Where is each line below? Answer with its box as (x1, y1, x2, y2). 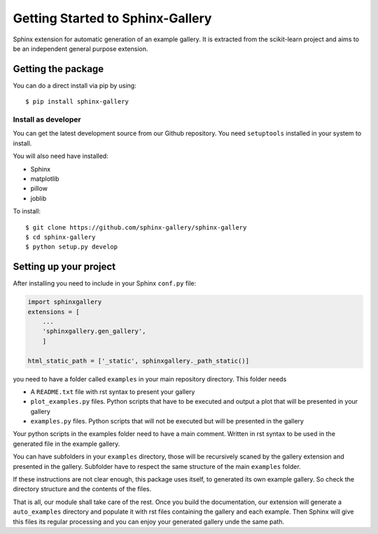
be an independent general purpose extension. (13, 44, 148, 52)
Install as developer (13, 115, 81, 124)
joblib (30, 194, 47, 202)
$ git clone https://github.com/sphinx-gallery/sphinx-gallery (25, 223, 247, 231)
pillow (30, 184, 48, 192)
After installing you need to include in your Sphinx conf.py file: (13, 279, 197, 288)
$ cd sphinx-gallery (25, 233, 96, 241)
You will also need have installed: (13, 152, 108, 160)
